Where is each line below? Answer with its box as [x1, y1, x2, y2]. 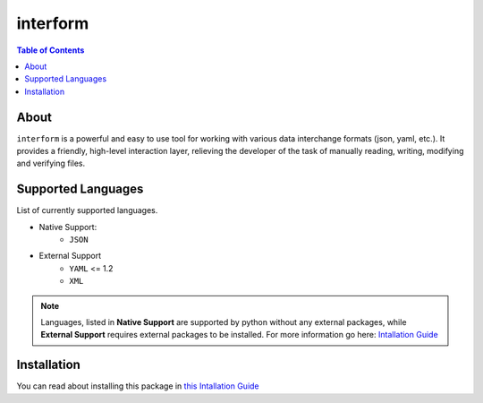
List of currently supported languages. [16, 205, 158, 216]
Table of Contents [16, 45, 85, 56]
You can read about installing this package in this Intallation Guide [16, 381, 259, 391]
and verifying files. [16, 158, 85, 169]
